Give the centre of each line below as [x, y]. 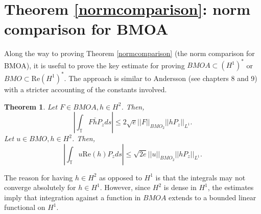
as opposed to [121, 177]
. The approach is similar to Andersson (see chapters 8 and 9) [161, 78]
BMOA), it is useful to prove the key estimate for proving [94, 65]
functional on [25, 207]
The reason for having [39, 177]
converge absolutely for [40, 187]
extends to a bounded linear [212, 197]
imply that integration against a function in [73, 197]
